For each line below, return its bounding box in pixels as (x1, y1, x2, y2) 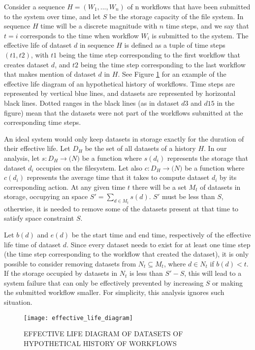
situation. (4, 297, 32, 307)
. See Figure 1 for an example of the (118, 69, 226, 79)
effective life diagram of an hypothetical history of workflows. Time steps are (4, 78, 235, 88)
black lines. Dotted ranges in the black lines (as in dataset (4, 97, 179, 108)
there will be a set (132, 181, 187, 192)
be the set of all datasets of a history (85, 143, 196, 153)
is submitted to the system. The (152, 30, 249, 40)
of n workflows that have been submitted (127, 1, 251, 11)
